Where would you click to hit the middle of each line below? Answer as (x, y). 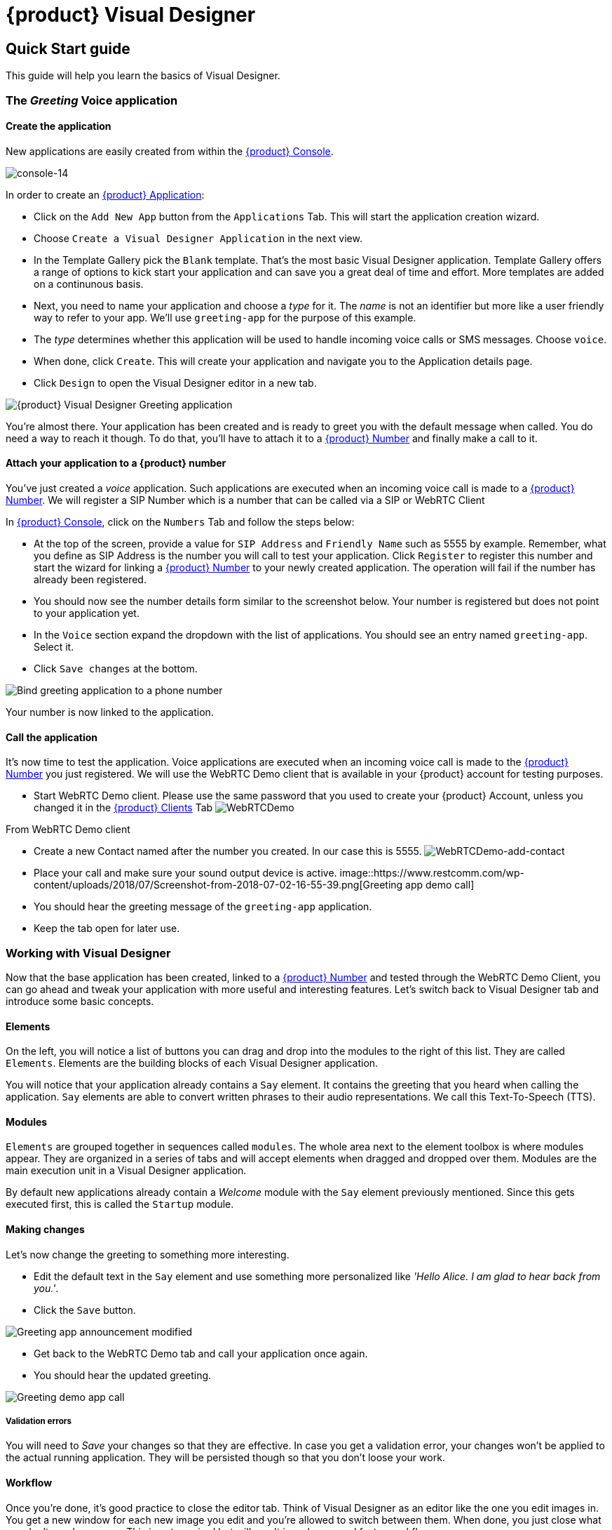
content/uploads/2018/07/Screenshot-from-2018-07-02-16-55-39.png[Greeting (218, 885)
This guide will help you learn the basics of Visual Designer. (143, 76)
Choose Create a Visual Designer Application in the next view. (198, 238)
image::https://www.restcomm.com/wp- (432, 873)
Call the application (52, 737)
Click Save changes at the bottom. (116, 668)
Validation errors (39, 1421)
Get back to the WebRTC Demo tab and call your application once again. (201, 1353)
